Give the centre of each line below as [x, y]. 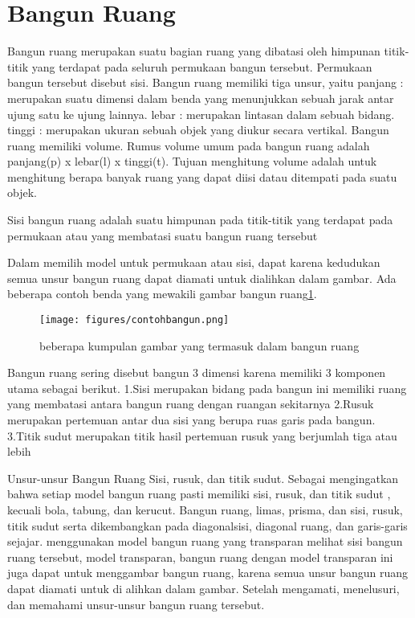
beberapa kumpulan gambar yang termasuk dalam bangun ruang [199, 345]
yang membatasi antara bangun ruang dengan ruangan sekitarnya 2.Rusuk [191, 404]
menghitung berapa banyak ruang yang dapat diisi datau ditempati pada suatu [202, 176]
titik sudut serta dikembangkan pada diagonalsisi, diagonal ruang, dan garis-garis [207, 525]
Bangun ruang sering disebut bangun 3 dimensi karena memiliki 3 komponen [197, 372]
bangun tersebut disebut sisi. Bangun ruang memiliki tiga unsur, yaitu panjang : [205, 82]
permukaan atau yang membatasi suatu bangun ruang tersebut [163, 235]
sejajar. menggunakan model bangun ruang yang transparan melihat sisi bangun [205, 541]
